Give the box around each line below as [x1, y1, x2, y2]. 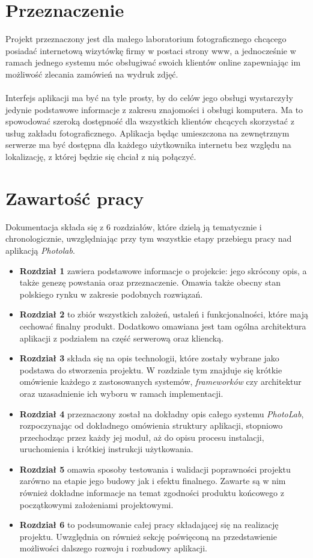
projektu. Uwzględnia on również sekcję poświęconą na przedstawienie [19, 530, 277, 542]
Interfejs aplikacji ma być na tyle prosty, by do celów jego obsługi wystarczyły [5, 91, 293, 104]
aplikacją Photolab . [5, 244, 75, 256]
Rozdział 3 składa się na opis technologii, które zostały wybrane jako [19, 352, 279, 364]
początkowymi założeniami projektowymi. [19, 498, 174, 510]
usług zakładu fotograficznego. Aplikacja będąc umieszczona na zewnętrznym [5, 126, 290, 139]
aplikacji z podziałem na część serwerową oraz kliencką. [19, 331, 224, 344]
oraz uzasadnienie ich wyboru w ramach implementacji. [19, 387, 223, 399]
